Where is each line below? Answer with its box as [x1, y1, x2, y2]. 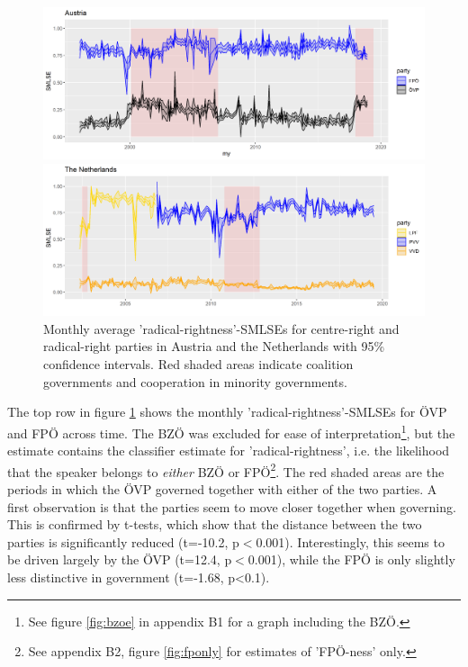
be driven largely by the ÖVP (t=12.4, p [7, 550, 232, 569]
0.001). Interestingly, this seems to [256, 532, 445, 551]
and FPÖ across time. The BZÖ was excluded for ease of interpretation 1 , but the [7, 420, 455, 442]
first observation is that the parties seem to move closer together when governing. [7, 497, 456, 516]
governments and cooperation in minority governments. [43, 372, 347, 391]
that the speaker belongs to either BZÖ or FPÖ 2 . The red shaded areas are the [7, 459, 445, 481]
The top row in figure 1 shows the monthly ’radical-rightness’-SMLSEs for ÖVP [7, 402, 447, 421]
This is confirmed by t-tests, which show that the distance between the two [7, 515, 422, 534]
